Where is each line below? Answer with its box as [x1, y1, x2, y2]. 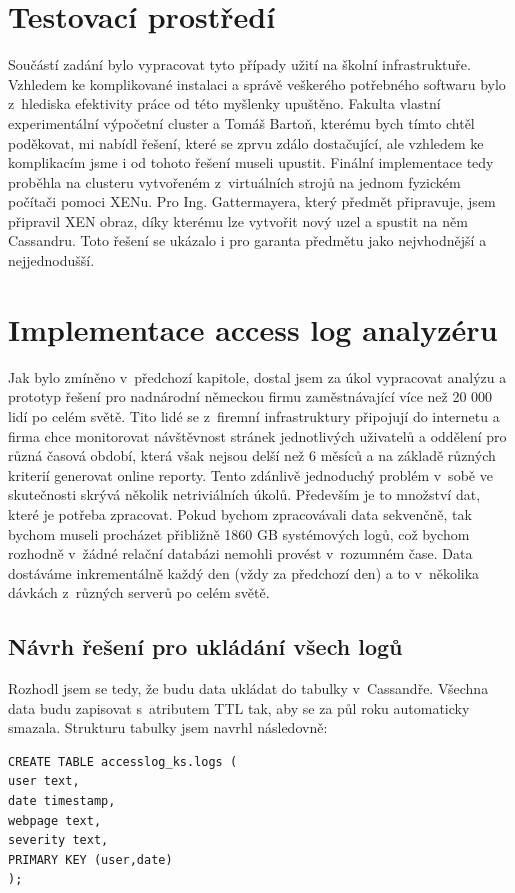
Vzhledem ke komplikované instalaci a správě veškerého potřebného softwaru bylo [8, 73, 506, 94]
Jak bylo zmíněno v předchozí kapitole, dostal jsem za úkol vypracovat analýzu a [8, 366, 507, 387]
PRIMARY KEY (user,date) [8, 852, 173, 867]
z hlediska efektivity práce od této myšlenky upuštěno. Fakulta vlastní [8, 93, 441, 114]
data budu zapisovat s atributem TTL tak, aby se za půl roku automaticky [8, 697, 470, 718]
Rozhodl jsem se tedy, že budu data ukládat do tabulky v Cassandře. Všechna [8, 678, 489, 699]
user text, [8, 774, 80, 789]
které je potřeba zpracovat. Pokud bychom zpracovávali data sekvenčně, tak [8, 503, 472, 524]
